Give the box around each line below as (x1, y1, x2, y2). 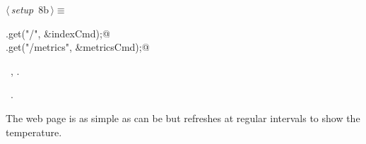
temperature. (6, 124, 62, 139)
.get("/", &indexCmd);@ (6, 25, 110, 40)
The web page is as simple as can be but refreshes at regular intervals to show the (6, 110, 360, 125)
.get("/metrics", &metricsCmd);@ (6, 40, 150, 54)
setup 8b (11, 2, 49, 16)
